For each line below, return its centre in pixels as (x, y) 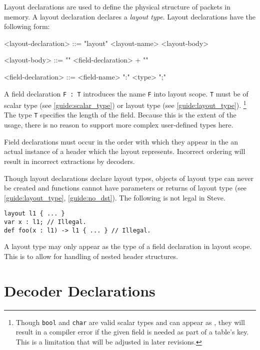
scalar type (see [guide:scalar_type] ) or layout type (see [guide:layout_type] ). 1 (125, 104)
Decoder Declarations (80, 290)
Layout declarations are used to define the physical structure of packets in (117, 6)
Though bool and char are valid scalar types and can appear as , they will (130, 322)
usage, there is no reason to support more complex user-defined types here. (119, 125)
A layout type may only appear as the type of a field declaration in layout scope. (128, 246)
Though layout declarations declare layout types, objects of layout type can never (129, 178)
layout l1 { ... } (34, 214)
